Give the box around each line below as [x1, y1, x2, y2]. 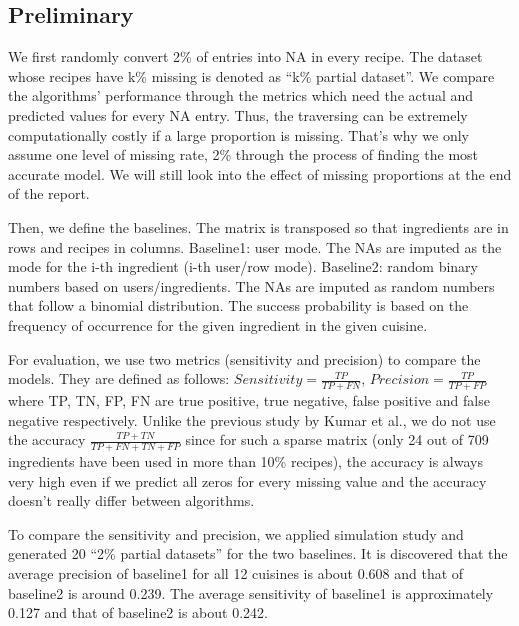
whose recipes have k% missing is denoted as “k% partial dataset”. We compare [8, 65, 495, 86]
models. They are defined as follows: [8, 368, 230, 389]
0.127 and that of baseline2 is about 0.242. [8, 602, 268, 623]
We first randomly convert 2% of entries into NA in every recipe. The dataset [8, 46, 483, 67]
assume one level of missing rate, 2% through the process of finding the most [8, 144, 479, 165]
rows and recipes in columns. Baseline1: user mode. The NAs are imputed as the [8, 236, 502, 257]
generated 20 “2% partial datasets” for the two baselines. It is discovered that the [8, 543, 508, 564]
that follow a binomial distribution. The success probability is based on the [8, 295, 469, 316]
